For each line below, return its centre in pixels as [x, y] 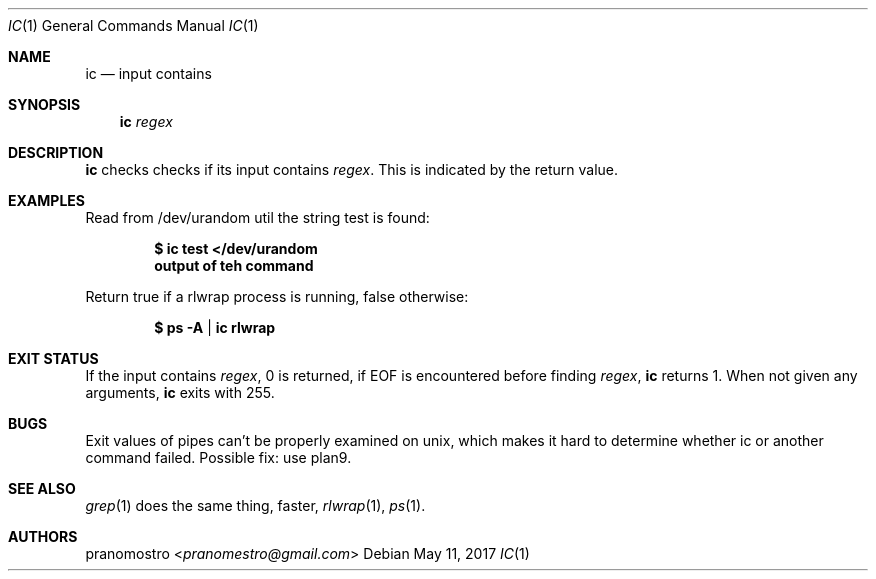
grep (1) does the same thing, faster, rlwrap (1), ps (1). [255, 505]
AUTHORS [43, 536]
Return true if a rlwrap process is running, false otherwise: [277, 296]
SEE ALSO [42, 488]
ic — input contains [148, 73]
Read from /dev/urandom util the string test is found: [257, 217]
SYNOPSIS [44, 104]
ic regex [146, 121]
